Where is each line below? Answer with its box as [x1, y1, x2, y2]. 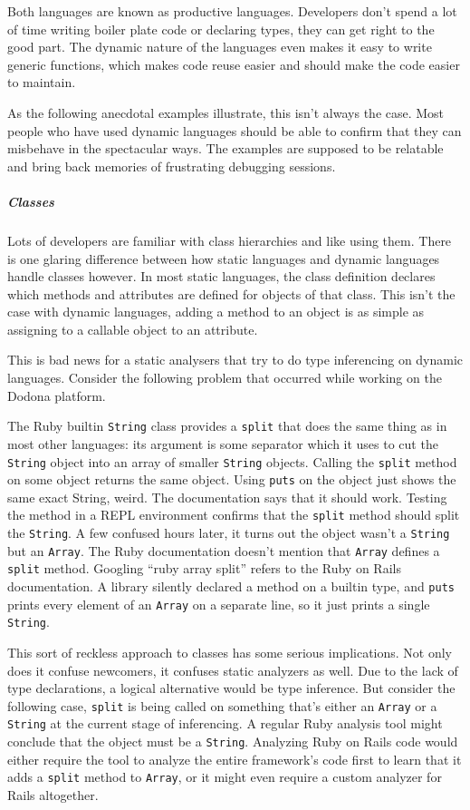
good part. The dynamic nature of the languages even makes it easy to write [7, 37, 432, 56]
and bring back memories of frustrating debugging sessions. [7, 156, 336, 175]
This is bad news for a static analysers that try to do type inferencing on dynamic [7, 350, 464, 369]
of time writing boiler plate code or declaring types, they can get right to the [7, 19, 435, 38]
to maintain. [7, 73, 76, 92]
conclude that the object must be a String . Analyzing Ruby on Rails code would [7, 732, 458, 751]
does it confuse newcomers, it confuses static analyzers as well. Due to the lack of [7, 660, 458, 679]
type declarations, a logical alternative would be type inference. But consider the [7, 678, 456, 698]
